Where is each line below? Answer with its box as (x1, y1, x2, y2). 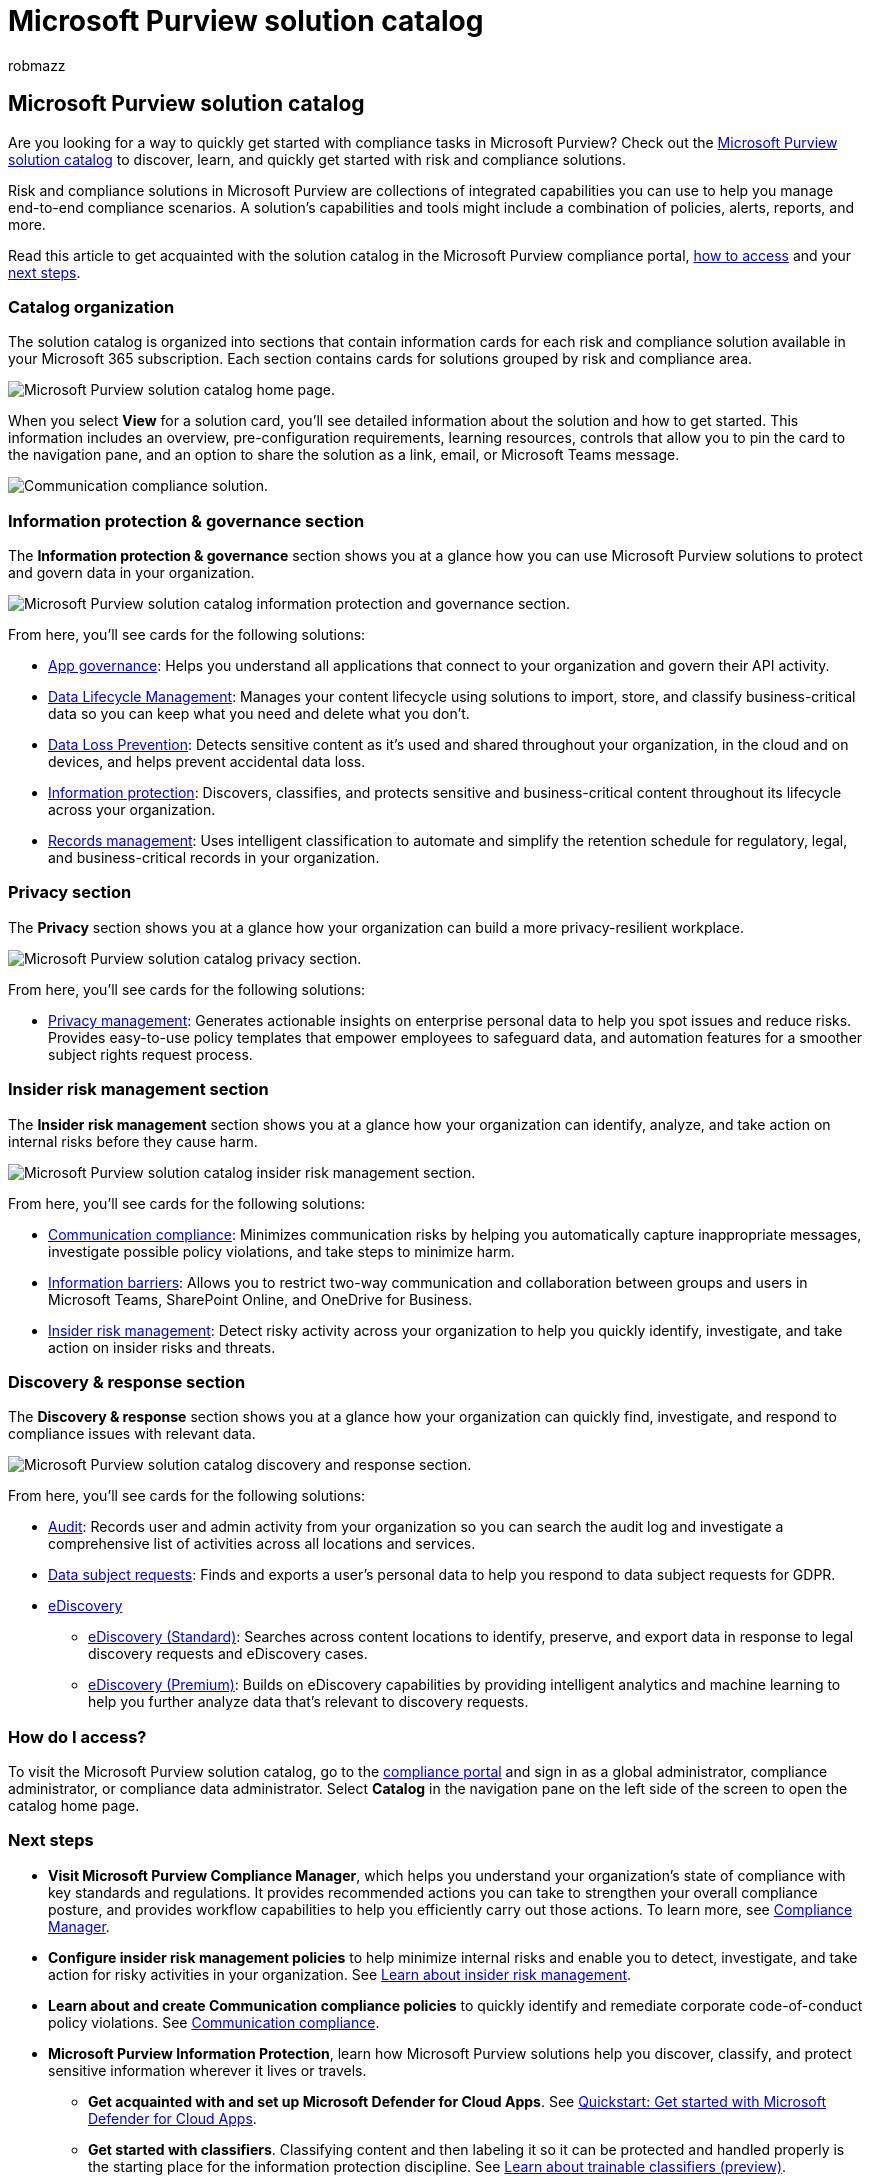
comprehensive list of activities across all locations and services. (48, 1535, 476, 1553)
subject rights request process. (48, 1045, 253, 1063)
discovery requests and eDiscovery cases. (88, 1645, 368, 1663)
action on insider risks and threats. (48, 1338, 276, 1356)
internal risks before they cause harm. (8, 1132, 258, 1150)
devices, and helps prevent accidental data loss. (48, 753, 366, 771)
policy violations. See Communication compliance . (48, 2013, 380, 2031)
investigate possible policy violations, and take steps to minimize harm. (48, 1242, 515, 1260)
